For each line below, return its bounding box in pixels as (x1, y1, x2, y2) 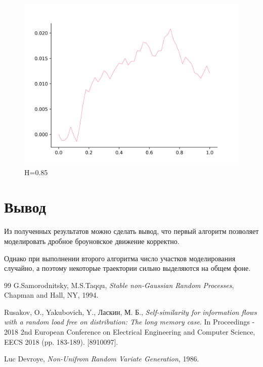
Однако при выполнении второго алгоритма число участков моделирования (4, 253, 236, 263)
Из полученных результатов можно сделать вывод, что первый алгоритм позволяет (4, 226, 259, 236)
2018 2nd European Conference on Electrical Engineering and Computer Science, (4, 327, 255, 337)
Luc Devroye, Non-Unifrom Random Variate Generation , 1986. (4, 353, 199, 364)
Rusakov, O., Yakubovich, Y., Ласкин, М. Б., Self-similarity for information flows (4, 306, 257, 317)
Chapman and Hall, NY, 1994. (4, 290, 99, 300)
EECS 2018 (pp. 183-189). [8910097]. (4, 336, 118, 347)
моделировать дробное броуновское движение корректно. (4, 235, 180, 246)
